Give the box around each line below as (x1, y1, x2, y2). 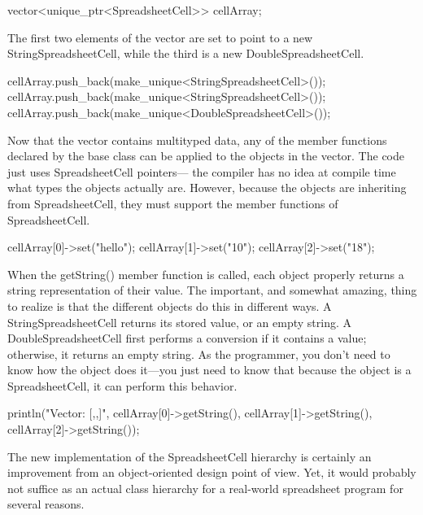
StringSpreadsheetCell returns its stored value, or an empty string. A (7, 313, 352, 330)
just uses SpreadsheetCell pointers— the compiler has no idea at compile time (7, 163, 396, 180)
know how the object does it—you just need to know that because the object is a (7, 361, 412, 378)
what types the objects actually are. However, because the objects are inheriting (7, 179, 407, 196)
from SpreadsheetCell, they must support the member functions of (7, 194, 338, 212)
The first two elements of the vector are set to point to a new (7, 28, 313, 46)
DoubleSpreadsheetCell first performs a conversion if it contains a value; (7, 330, 367, 347)
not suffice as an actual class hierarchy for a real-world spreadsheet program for (7, 479, 403, 496)
